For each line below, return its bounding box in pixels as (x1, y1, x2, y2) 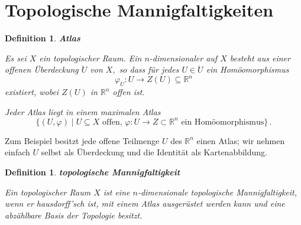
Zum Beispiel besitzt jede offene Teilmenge (5, 134, 160, 146)
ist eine (103, 185, 130, 198)
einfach (5, 146, 30, 158)
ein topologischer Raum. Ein (39, 51, 142, 64)
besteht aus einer (229, 51, 290, 64)
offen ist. (112, 86, 145, 98)
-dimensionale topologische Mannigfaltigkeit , (137, 185, 297, 198)
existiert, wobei (5, 86, 59, 98)
